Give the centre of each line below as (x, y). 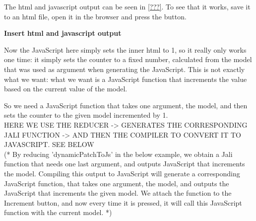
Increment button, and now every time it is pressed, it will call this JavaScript (123, 202)
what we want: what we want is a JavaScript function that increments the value (126, 79)
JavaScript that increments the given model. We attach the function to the (118, 193)
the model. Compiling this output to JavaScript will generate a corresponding (122, 173)
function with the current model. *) (58, 212)
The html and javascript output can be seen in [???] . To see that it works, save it (127, 6)
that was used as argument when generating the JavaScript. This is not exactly (125, 69)
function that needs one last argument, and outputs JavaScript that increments (125, 164)
